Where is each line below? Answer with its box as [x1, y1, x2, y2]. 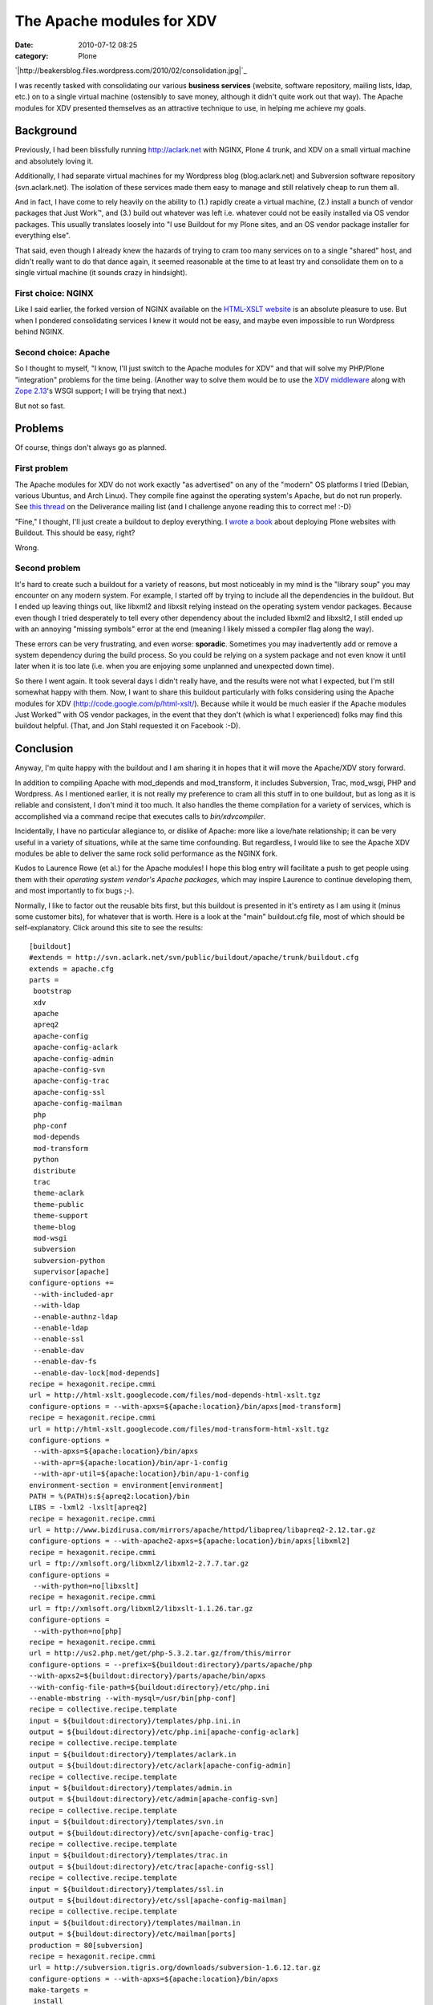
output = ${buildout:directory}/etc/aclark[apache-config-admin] [29, 1761, 292, 1770]
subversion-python [33, 1256, 106, 1265]
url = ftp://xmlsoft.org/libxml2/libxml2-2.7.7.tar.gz [29, 1559, 249, 1568]
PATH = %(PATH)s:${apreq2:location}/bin [29, 1492, 190, 1501]
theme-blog [33, 1222, 76, 1231]
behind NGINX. [14, 327, 65, 337]
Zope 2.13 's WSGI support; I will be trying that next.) [14, 386, 188, 396]
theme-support [33, 1211, 89, 1221]
